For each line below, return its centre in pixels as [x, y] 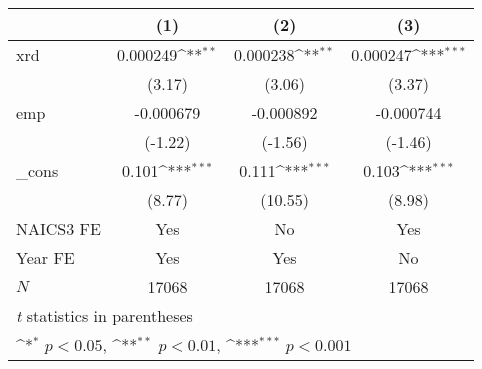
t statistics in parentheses [104, 315]
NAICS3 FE [58, 228]
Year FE [45, 257]
